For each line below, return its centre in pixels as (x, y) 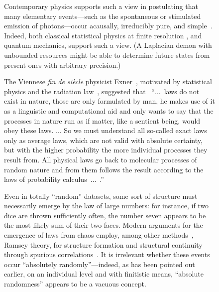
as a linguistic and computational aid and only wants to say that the (109, 110)
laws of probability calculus (46, 179)
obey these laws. (29, 130)
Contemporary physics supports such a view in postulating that (101, 6)
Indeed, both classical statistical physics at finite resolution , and (103, 35)
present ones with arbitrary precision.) (62, 65)
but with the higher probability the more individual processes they (106, 150)
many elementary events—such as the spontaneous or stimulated (103, 16)
